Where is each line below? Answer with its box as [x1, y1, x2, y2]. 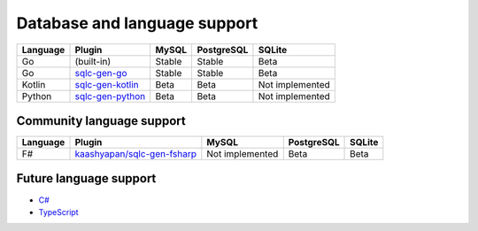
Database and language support [16, 13, 258, 33]
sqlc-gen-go [74, 66, 127, 79]
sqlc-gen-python [74, 89, 146, 102]
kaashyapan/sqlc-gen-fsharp [74, 148, 197, 160]
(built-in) [74, 55, 112, 67]
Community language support [16, 113, 186, 128]
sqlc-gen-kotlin [74, 78, 139, 90]
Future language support [16, 171, 157, 186]
